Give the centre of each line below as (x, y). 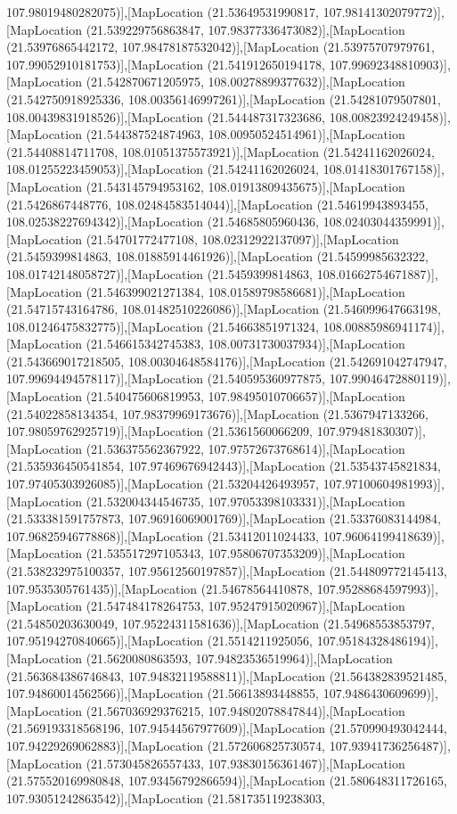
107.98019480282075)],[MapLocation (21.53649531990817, (163, 12)
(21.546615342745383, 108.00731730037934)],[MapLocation (245, 344)
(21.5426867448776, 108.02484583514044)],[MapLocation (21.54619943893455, (217, 204)
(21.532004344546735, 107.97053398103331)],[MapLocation (245, 501)
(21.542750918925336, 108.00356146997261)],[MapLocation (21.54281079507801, (224, 99)
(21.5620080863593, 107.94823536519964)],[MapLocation (239, 658)
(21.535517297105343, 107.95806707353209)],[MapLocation (245, 553)
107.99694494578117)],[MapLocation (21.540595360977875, (166, 378)
